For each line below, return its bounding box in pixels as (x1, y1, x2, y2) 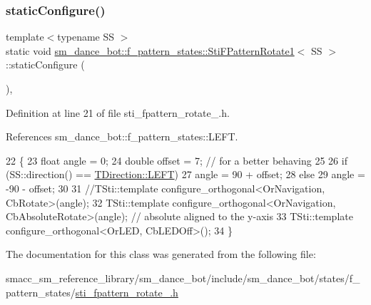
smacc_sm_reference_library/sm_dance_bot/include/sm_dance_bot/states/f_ (6, 270, 360, 285)
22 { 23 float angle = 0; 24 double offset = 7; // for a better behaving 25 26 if (6, 152, 347, 167)
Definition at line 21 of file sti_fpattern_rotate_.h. (6, 105, 230, 120)
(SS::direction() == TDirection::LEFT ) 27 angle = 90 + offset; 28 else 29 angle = (6, 167, 365, 182)
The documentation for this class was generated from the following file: (6, 247, 316, 262)
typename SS (57, 29, 115, 44)
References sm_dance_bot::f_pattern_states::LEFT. (6, 129, 238, 144)
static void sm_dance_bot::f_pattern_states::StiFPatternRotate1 (6, 43, 295, 58)
